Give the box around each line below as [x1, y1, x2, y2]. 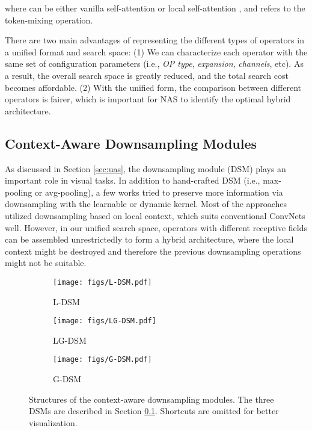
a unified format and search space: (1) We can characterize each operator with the [5, 45, 308, 58]
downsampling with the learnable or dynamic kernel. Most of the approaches [5, 197, 287, 210]
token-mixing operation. [5, 13, 93, 26]
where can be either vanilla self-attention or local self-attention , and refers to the [5, 2, 305, 14]
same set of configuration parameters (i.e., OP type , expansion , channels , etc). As [5, 57, 304, 70]
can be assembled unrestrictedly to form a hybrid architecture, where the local [5, 233, 294, 246]
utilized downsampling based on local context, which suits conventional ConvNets [5, 209, 305, 222]
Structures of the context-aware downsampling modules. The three [29, 392, 274, 405]
